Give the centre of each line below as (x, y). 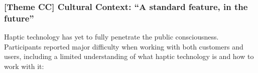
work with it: (24, 66)
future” (19, 18)
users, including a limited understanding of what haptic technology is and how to (129, 56)
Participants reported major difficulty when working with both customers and (124, 46)
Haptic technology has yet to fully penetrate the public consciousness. (111, 37)
